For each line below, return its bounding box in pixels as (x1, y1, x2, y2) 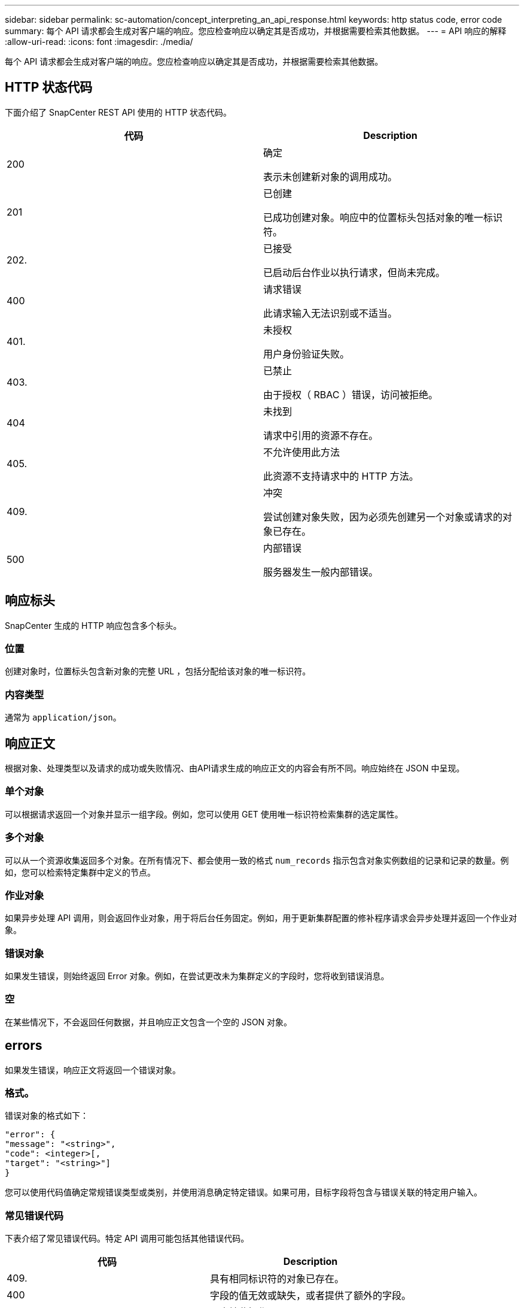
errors (5, 1038, 42, 1053)
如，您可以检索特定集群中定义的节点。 (5, 867, 156, 877)
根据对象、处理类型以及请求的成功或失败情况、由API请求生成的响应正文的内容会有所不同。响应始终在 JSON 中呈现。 (5, 763, 465, 774)
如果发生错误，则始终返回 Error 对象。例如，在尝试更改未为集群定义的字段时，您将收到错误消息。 (5, 971, 389, 982)
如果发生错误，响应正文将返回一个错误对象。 (5, 1064, 181, 1075)
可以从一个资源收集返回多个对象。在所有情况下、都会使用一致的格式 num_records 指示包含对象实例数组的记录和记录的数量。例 (5, 855, 509, 865)
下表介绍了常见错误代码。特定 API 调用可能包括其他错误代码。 (5, 1233, 249, 1244)
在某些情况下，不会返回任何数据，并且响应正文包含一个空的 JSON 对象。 (5, 1016, 293, 1027)
